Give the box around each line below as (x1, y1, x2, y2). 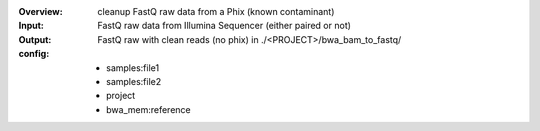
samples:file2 (106, 75, 162, 87)
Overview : (18, 6, 64, 17)
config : (18, 48, 50, 60)
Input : (18, 20, 45, 32)
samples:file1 (106, 61, 160, 74)
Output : (18, 33, 52, 45)
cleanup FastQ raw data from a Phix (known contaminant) (97, 6, 335, 17)
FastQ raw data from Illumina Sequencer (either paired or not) (97, 20, 352, 32)
